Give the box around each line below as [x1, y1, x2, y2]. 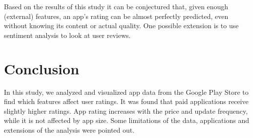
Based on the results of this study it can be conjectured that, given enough [4, 1, 229, 11]
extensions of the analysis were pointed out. [4, 124, 135, 135]
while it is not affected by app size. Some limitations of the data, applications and [4, 115, 249, 125]
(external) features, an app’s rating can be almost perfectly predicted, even [4, 11, 229, 21]
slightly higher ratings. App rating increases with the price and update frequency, [4, 105, 248, 116]
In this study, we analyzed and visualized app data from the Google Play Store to [4, 86, 249, 97]
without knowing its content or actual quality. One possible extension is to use [4, 20, 239, 31]
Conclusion [4, 58, 80, 78]
